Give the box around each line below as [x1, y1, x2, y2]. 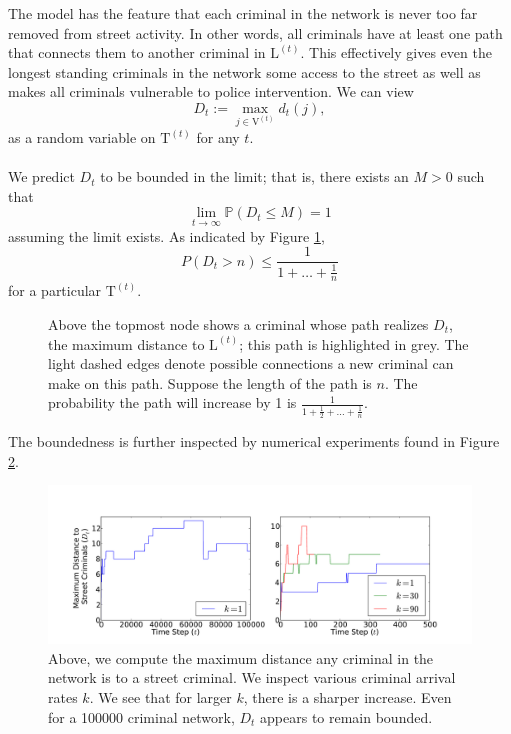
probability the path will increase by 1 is [48, 392, 297, 413]
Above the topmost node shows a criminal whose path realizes [48, 314, 429, 335]
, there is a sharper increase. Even [243, 686, 452, 707]
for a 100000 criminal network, [48, 706, 235, 727]
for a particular [8, 280, 102, 301]
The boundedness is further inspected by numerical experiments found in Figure [8, 430, 500, 451]
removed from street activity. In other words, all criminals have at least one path [8, 22, 503, 43]
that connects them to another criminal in [8, 42, 266, 63]
